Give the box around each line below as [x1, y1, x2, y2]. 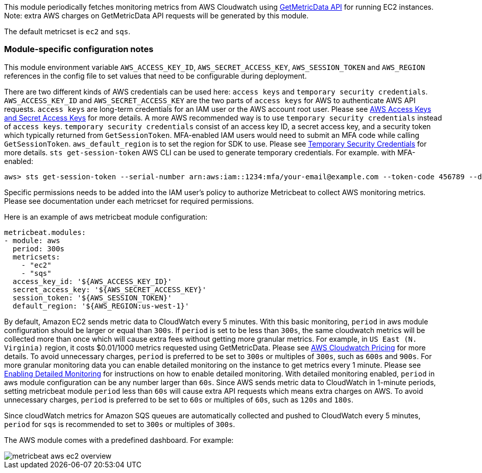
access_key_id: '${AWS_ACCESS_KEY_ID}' [12, 277, 172, 286]
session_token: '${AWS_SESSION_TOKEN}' [12, 293, 172, 302]
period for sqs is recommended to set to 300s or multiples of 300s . [4, 419, 235, 429]
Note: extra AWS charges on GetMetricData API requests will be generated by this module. [4, 11, 309, 20]
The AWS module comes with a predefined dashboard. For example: [4, 435, 234, 444]
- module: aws [4, 236, 60, 245]
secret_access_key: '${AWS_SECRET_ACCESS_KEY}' [12, 285, 207, 294]
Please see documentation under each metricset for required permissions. [4, 196, 254, 205]
